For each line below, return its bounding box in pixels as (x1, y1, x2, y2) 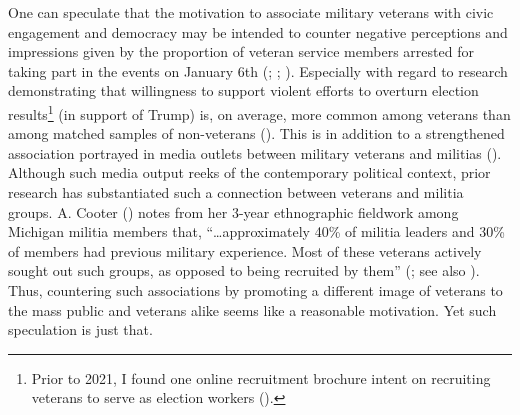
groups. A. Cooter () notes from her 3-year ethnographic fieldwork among (8, 201, 459, 222)
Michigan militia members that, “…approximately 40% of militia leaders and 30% (8, 221, 505, 242)
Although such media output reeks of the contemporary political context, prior (8, 162, 491, 183)
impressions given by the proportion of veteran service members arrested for (8, 41, 474, 62)
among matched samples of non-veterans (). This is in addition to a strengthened (8, 123, 505, 144)
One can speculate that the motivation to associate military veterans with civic (8, 2, 494, 22)
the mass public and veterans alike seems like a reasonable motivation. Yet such (8, 299, 497, 320)
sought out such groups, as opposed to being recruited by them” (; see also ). (8, 260, 480, 281)
